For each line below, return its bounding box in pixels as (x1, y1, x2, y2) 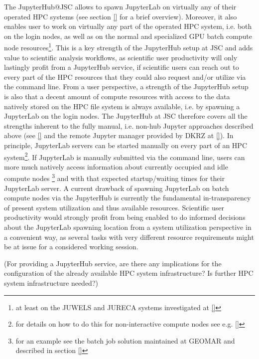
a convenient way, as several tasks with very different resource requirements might (4, 231, 254, 242)
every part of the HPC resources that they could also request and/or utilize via (4, 71, 246, 82)
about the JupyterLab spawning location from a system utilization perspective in (4, 222, 252, 232)
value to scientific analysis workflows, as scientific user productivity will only (4, 52, 238, 62)
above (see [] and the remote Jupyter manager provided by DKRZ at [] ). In (4, 130, 234, 141)
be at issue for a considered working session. (4, 241, 138, 252)
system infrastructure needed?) (4, 278, 98, 288)
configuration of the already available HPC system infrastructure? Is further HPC (4, 268, 254, 278)
